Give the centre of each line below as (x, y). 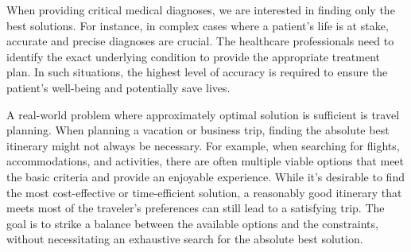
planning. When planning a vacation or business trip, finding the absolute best (198, 130)
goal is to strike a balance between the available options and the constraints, (192, 223)
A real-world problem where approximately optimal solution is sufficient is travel (203, 114)
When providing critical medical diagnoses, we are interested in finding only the (201, 10)
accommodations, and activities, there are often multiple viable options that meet (205, 161)
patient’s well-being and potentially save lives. (118, 87)
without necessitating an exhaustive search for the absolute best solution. (185, 239)
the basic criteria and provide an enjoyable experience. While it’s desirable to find (205, 176)
